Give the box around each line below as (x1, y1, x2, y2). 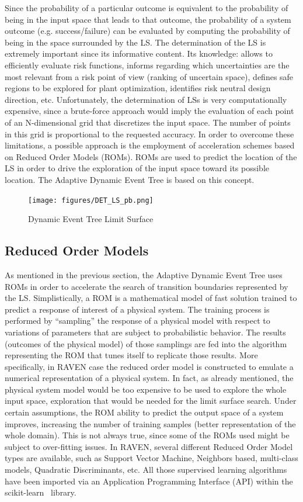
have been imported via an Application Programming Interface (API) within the (5, 475, 293, 487)
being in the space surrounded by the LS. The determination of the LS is (5, 36, 266, 48)
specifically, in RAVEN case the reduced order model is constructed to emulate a (5, 360, 294, 372)
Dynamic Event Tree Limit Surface (28, 213, 154, 225)
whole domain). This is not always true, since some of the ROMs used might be (5, 429, 290, 441)
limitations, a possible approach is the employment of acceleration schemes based (5, 139, 295, 151)
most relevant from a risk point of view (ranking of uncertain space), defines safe (5, 70, 294, 82)
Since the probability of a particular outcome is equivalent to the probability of (5, 2, 288, 13)
